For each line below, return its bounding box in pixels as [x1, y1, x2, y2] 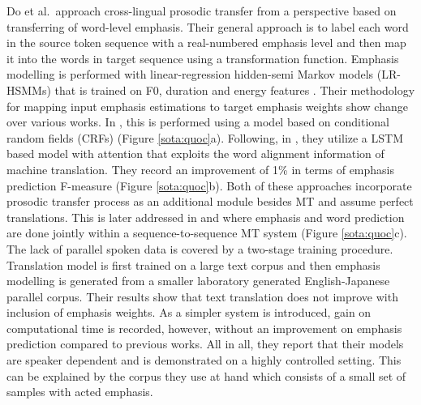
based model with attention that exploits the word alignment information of [6, 145, 384, 162]
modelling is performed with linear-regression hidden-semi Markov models [6, 66, 374, 83]
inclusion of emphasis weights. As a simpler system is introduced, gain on [6, 304, 372, 321]
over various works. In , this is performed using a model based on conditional [6, 113, 389, 130]
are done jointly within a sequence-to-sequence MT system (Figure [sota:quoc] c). [6, 224, 407, 241]
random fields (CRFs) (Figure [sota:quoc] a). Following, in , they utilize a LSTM [6, 129, 404, 146]
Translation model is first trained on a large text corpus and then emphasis [6, 256, 380, 273]
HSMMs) [6, 81, 51, 98]
